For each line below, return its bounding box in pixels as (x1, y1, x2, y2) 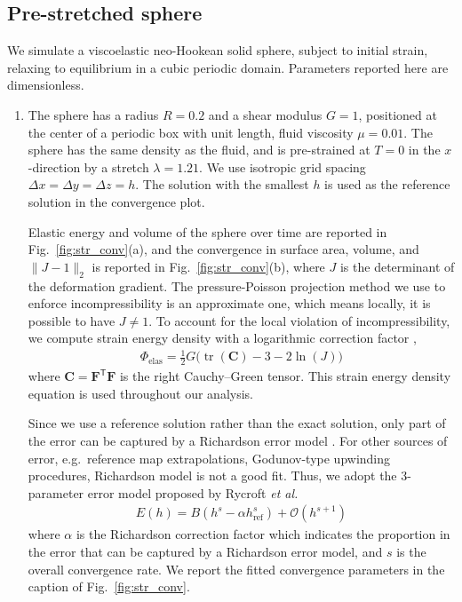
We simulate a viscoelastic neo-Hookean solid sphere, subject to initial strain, (7, 41, 428, 59)
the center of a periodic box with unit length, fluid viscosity (28, 123, 354, 141)
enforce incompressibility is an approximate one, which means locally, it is (28, 294, 431, 313)
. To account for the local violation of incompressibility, (148, 311, 450, 329)
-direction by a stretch (28, 157, 149, 176)
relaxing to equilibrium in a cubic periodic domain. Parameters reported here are (7, 58, 449, 76)
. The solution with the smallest (135, 175, 309, 194)
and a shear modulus (208, 105, 323, 123)
